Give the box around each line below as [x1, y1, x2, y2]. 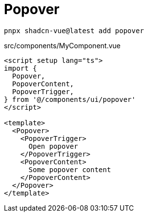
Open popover [28, 142, 78, 150]
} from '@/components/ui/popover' [4, 95, 136, 103]
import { [4, 64, 37, 72]
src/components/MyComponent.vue [4, 41, 121, 50]
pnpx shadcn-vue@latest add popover [4, 26, 144, 35]
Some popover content [28, 165, 111, 174]
